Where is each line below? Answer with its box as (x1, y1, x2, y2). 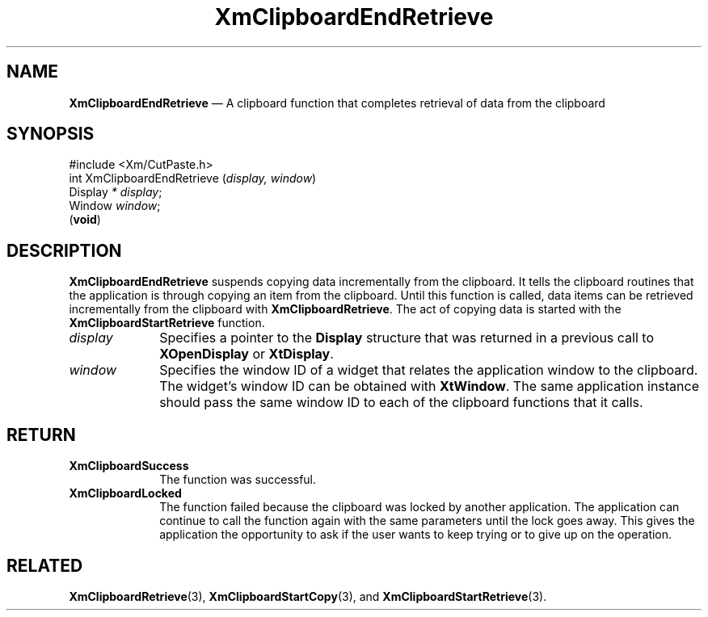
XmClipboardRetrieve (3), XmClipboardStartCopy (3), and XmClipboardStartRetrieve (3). (69, 589, 547, 603)
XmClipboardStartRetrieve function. (69, 316, 265, 330)
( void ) (69, 212, 101, 227)
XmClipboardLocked (69, 486, 182, 501)
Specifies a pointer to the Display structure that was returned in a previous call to (159, 329, 655, 346)
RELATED (6, 555, 83, 576)
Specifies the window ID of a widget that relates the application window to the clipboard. (159, 362, 698, 379)
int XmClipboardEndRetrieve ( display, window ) (69, 171, 317, 186)
